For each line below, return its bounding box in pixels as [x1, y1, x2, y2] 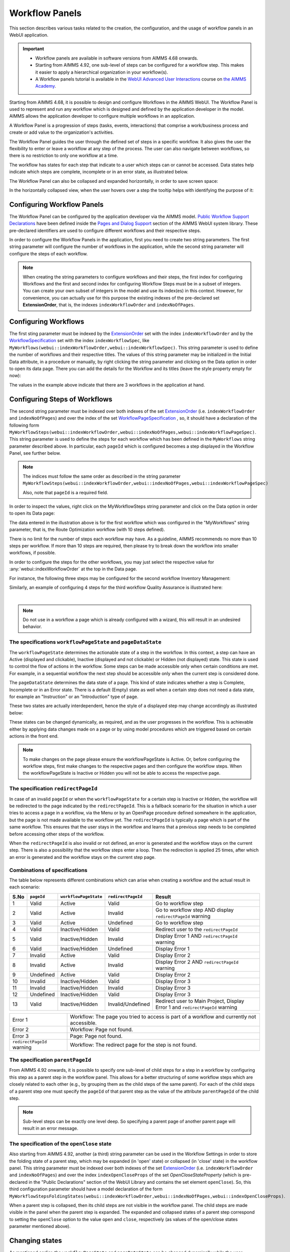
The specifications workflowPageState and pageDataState [9, 639, 162, 646]
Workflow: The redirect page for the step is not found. [70, 1042, 197, 1049]
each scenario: [9, 884, 40, 890]
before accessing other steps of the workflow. [9, 831, 105, 837]
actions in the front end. [9, 733, 59, 739]
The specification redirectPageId [9, 785, 98, 792]
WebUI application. [9, 32, 49, 38]
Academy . [35, 83, 56, 89]
